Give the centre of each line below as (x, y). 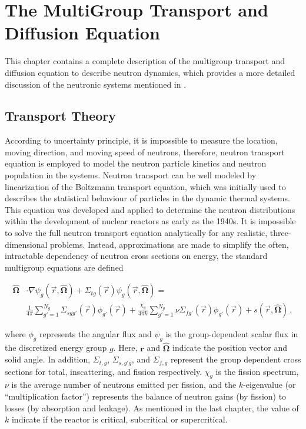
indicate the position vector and (229, 347)
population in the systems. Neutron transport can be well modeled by (131, 175)
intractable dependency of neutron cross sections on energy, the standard (136, 256)
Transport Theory (61, 116)
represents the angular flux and (95, 334)
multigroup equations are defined (64, 267)
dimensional (26, 244)
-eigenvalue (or (270, 385)
